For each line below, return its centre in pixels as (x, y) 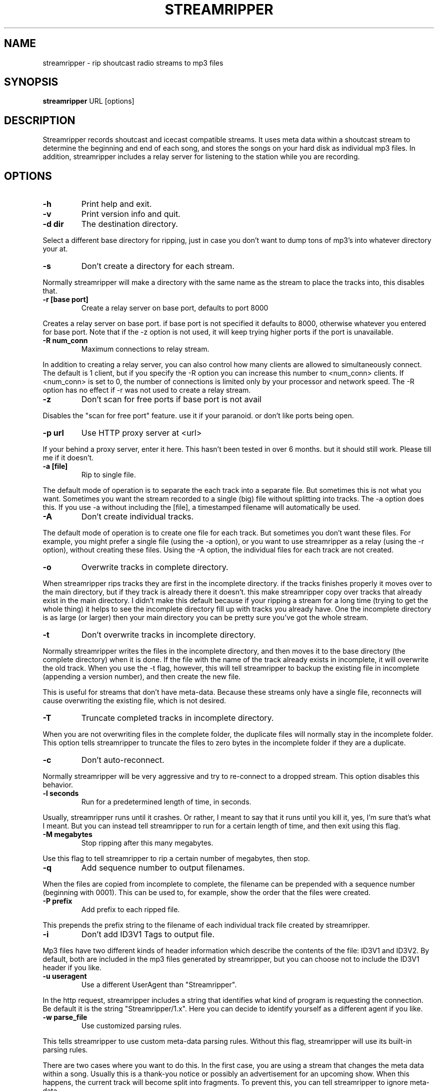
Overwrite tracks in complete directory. (155, 567)
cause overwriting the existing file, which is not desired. (134, 701)
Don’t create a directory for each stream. (158, 266)
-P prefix (57, 901)
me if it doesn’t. (68, 458)
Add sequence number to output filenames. (163, 868)
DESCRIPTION (40, 120)
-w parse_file (65, 1017)
